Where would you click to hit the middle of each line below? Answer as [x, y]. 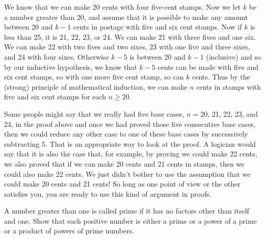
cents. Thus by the [221, 77]
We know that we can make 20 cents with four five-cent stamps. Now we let [123, 7]
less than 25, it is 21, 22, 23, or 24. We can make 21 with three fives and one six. [130, 36]
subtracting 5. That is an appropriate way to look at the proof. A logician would [130, 143]
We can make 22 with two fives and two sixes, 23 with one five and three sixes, [127, 47]
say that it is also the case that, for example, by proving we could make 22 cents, [131, 154]
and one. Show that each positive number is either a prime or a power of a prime [130, 220]
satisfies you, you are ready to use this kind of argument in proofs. [108, 193]
